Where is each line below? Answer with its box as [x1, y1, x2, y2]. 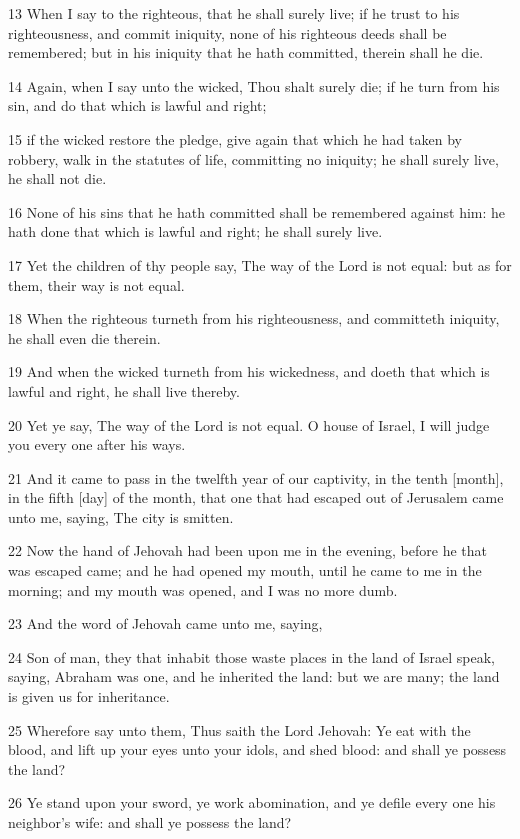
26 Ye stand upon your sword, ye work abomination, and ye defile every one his [8, 792, 496, 813]
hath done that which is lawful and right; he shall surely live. [8, 221, 383, 242]
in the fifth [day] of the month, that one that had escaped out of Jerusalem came [8, 487, 504, 508]
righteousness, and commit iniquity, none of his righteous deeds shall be [8, 22, 447, 43]
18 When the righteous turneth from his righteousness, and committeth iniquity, [8, 308, 500, 329]
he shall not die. [8, 168, 107, 189]
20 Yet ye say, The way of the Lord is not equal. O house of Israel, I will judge [8, 414, 490, 435]
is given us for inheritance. [8, 686, 170, 707]
